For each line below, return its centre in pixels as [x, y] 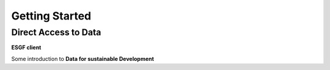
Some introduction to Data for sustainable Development [82, 58]
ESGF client [26, 47]
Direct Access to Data [56, 32]
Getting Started [51, 16]
